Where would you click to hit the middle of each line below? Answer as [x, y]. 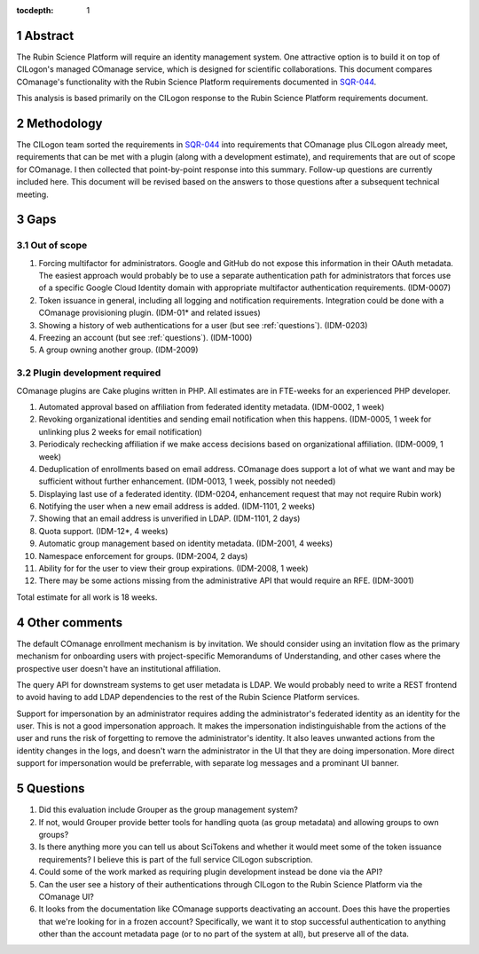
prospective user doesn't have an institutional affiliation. [119, 668]
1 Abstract [45, 35]
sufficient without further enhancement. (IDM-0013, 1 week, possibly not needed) [187, 481]
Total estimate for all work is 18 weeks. [87, 597]
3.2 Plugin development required [89, 373]
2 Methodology [59, 123]
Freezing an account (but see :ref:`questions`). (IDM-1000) [145, 338]
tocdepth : [35, 10]
